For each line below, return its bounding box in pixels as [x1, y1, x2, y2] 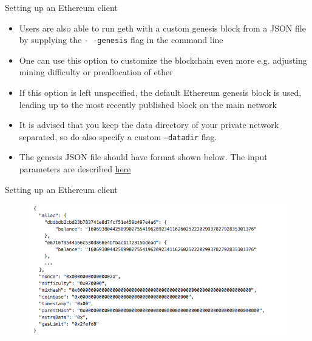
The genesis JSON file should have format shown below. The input [19, 150, 268, 163]
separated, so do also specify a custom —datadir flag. [19, 130, 217, 143]
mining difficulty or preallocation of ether [19, 66, 173, 78]
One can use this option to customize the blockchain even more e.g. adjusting [19, 53, 307, 66]
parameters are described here [19, 163, 131, 175]
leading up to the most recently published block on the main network [19, 98, 277, 110]
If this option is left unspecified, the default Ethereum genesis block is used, [19, 86, 302, 99]
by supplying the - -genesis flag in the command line [19, 33, 223, 46]
